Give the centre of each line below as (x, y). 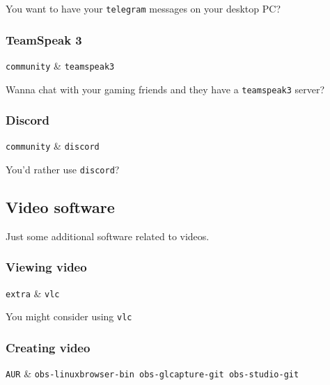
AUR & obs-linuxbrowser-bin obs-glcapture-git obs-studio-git (152, 374)
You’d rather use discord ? (63, 170)
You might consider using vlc (69, 316)
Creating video (48, 347)
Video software (60, 207)
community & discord (53, 146)
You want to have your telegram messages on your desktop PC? (143, 8)
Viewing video (46, 267)
